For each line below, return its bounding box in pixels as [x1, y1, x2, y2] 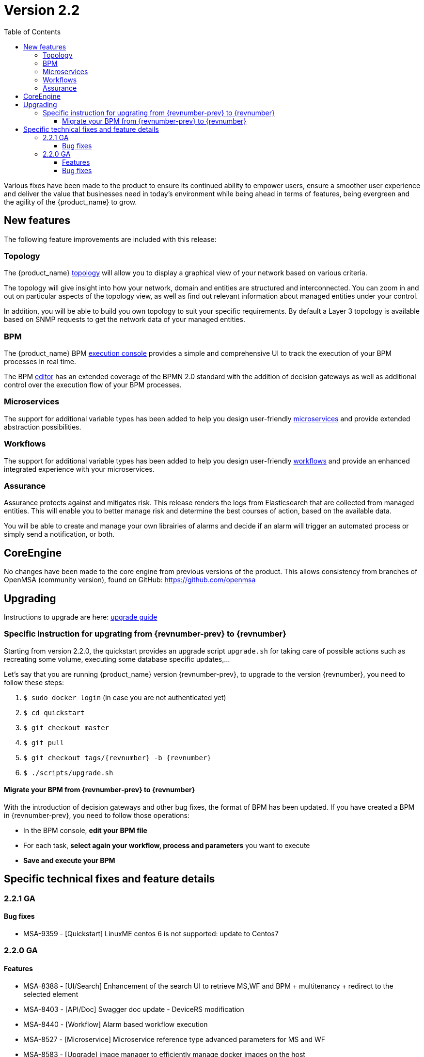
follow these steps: [4, 678, 64, 687]
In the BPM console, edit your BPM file [23, 826, 147, 834]
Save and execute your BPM [23, 856, 115, 865]
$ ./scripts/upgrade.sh [23, 769, 113, 777]
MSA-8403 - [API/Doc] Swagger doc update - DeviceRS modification [23, 1005, 244, 1013]
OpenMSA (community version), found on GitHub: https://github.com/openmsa [4, 576, 256, 584]
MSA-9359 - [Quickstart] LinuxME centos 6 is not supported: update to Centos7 [23, 929, 279, 938]
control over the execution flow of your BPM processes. [4, 381, 182, 389]
